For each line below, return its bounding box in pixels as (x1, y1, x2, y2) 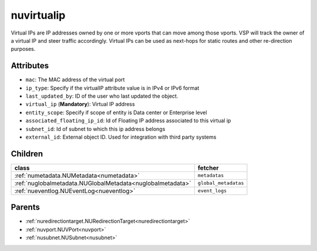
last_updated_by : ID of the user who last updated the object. (25, 92, 178, 99)
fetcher (197, 164, 220, 172)
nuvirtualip (11, 9, 66, 22)
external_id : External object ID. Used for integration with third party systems (25, 133, 217, 140)
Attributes (11, 61, 49, 71)
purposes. (11, 46, 36, 53)
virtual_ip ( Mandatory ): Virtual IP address (25, 101, 135, 108)
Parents (11, 202, 41, 212)
